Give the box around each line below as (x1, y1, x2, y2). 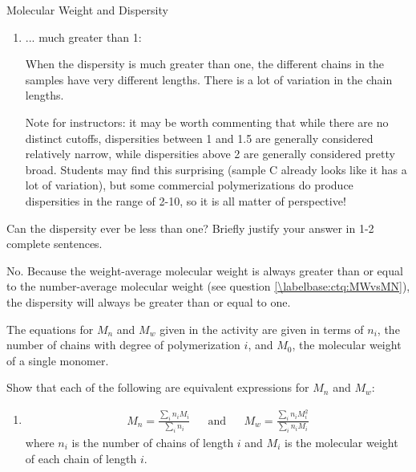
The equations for (6, 320, 94, 337)
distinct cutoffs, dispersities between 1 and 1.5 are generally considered (25, 129, 374, 146)
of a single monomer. (6, 352, 109, 368)
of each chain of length (25, 450, 137, 466)
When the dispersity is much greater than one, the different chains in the (25, 55, 385, 72)
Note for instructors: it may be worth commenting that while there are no (25, 113, 389, 130)
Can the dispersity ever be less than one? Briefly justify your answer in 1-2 (6, 219, 374, 236)
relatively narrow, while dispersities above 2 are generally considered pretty (25, 145, 395, 162)
